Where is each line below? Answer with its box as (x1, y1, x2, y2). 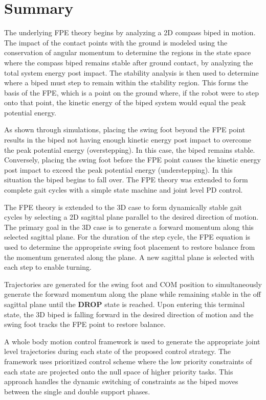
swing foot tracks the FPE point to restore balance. (4, 319, 166, 330)
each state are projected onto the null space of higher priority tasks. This (4, 366, 233, 377)
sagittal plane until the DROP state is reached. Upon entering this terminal (4, 298, 245, 309)
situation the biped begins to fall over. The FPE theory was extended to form (4, 174, 248, 185)
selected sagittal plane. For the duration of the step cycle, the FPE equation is (4, 231, 251, 242)
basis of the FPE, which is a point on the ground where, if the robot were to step (4, 87, 259, 98)
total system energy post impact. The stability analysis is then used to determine (4, 67, 259, 78)
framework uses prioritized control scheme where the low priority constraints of (4, 356, 252, 366)
